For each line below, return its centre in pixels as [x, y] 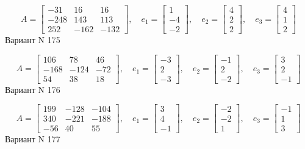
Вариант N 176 [33, 89]
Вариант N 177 [33, 139]
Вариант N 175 [33, 40]
